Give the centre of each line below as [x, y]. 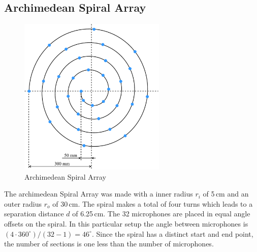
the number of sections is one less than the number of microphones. [109, 244]
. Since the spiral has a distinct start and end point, [172, 233]
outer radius [23, 203]
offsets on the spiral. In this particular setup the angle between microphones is [126, 223]
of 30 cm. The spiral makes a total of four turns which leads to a [153, 203]
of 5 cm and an [226, 194]
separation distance [34, 214]
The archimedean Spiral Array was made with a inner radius [99, 194]
